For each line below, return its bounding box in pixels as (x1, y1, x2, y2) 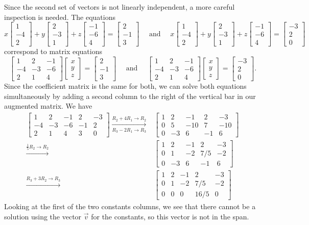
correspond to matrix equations (4, 46, 103, 57)
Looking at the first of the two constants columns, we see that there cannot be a (4, 201, 256, 212)
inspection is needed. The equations (4, 11, 116, 22)
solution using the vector (4, 211, 82, 221)
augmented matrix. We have (4, 101, 92, 111)
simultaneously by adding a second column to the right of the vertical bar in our (4, 90, 256, 101)
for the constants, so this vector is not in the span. (91, 211, 249, 221)
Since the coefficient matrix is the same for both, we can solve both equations (4, 80, 247, 91)
